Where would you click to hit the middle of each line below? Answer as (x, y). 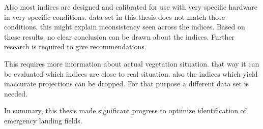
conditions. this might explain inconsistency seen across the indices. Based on (125, 27)
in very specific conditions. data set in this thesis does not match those (114, 17)
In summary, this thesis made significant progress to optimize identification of (125, 110)
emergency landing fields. (43, 120)
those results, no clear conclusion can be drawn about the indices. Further (120, 36)
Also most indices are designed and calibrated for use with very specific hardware (131, 7)
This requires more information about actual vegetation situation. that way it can (132, 63)
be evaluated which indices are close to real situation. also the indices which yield (131, 73)
